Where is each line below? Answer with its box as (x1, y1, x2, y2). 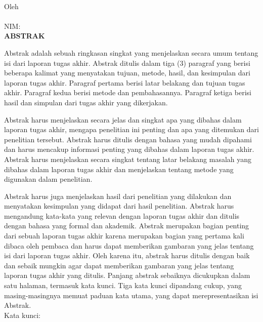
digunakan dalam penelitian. (4, 174, 93, 184)
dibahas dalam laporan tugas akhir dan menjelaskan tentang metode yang (4, 164, 234, 174)
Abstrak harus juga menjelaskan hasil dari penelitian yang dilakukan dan (4, 190, 232, 201)
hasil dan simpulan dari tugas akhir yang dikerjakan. (4, 97, 168, 107)
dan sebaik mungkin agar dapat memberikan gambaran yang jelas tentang (4, 260, 234, 270)
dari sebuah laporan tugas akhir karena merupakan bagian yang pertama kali (4, 230, 244, 241)
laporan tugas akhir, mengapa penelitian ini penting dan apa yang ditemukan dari (4, 124, 259, 135)
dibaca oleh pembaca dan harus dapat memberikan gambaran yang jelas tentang (4, 240, 254, 251)
